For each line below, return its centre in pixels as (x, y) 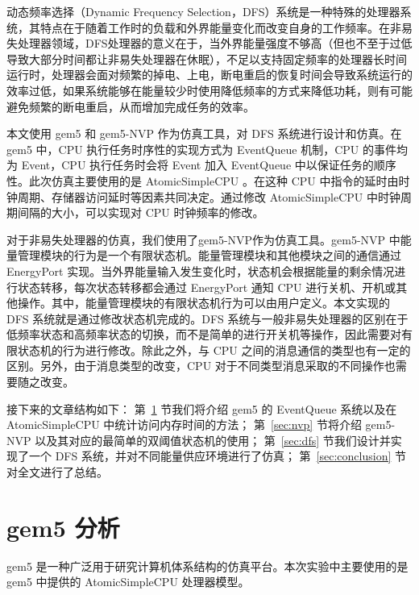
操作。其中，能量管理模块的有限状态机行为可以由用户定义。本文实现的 (203, 303)
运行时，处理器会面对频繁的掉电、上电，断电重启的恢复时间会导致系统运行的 (209, 75)
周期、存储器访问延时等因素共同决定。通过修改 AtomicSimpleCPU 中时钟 (209, 196)
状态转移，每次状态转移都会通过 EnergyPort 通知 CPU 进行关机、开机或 (207, 287)
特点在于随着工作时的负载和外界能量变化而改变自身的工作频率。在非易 (226, 27)
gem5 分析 (63, 527)
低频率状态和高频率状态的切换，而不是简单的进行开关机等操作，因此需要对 (204, 334)
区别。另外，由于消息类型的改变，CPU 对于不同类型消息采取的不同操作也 (201, 366)
